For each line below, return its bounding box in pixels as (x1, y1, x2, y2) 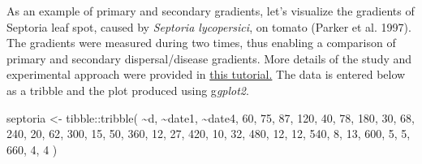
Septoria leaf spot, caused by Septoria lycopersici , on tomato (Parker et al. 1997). (6, 18, 411, 35)
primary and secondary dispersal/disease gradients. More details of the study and (6, 50, 412, 67)
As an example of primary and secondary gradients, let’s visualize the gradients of (6, 2, 415, 19)
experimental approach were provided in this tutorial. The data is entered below (6, 66, 406, 83)
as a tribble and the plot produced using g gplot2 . (6, 81, 249, 98)
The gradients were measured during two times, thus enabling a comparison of (6, 34, 396, 51)
